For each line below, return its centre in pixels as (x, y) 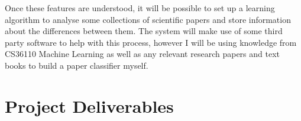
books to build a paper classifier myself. (77, 65)
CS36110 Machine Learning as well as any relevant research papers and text (142, 54)
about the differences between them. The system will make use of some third (144, 31)
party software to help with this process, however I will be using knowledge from (151, 42)
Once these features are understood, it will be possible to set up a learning (140, 8)
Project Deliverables (89, 105)
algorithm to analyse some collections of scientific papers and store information (148, 19)
